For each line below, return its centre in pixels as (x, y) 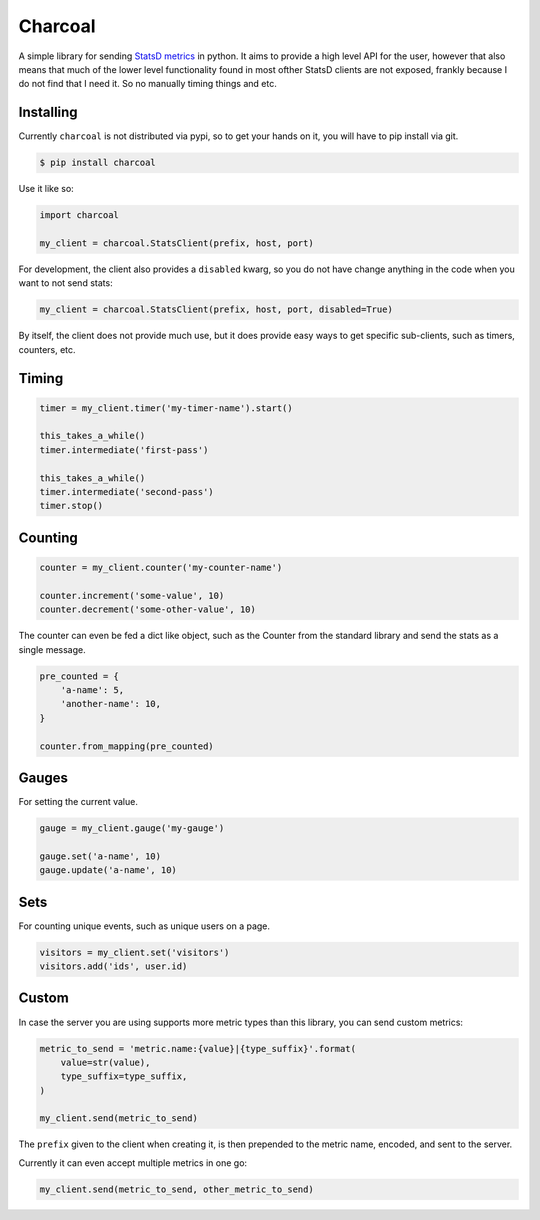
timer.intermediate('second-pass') (126, 492)
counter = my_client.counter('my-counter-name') (161, 568)
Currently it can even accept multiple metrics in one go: (133, 1162)
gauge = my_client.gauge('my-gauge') (132, 828)
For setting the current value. (78, 802)
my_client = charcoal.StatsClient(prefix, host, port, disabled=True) (216, 309)
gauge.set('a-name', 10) (100, 856)
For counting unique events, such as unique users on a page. (144, 926)
